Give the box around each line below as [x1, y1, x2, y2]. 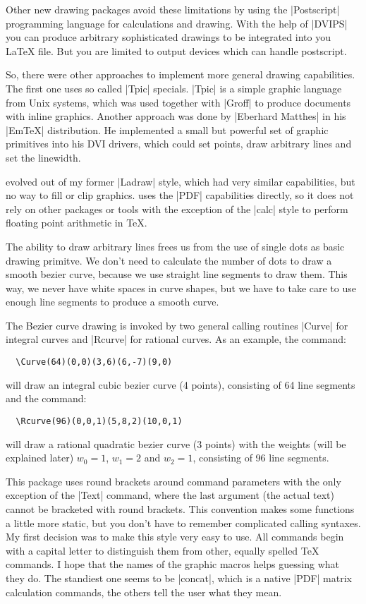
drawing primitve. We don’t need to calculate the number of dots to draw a [6, 253, 332, 267]
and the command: [6, 391, 87, 406]
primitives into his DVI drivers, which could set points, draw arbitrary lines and [6, 136, 352, 151]
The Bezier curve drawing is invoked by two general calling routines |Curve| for [6, 318, 348, 332]
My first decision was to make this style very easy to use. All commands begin [6, 529, 344, 544]
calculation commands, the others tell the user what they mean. [6, 584, 282, 599]
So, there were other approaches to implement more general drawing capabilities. [6, 67, 355, 82]
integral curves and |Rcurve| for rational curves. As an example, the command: [6, 332, 346, 346]
